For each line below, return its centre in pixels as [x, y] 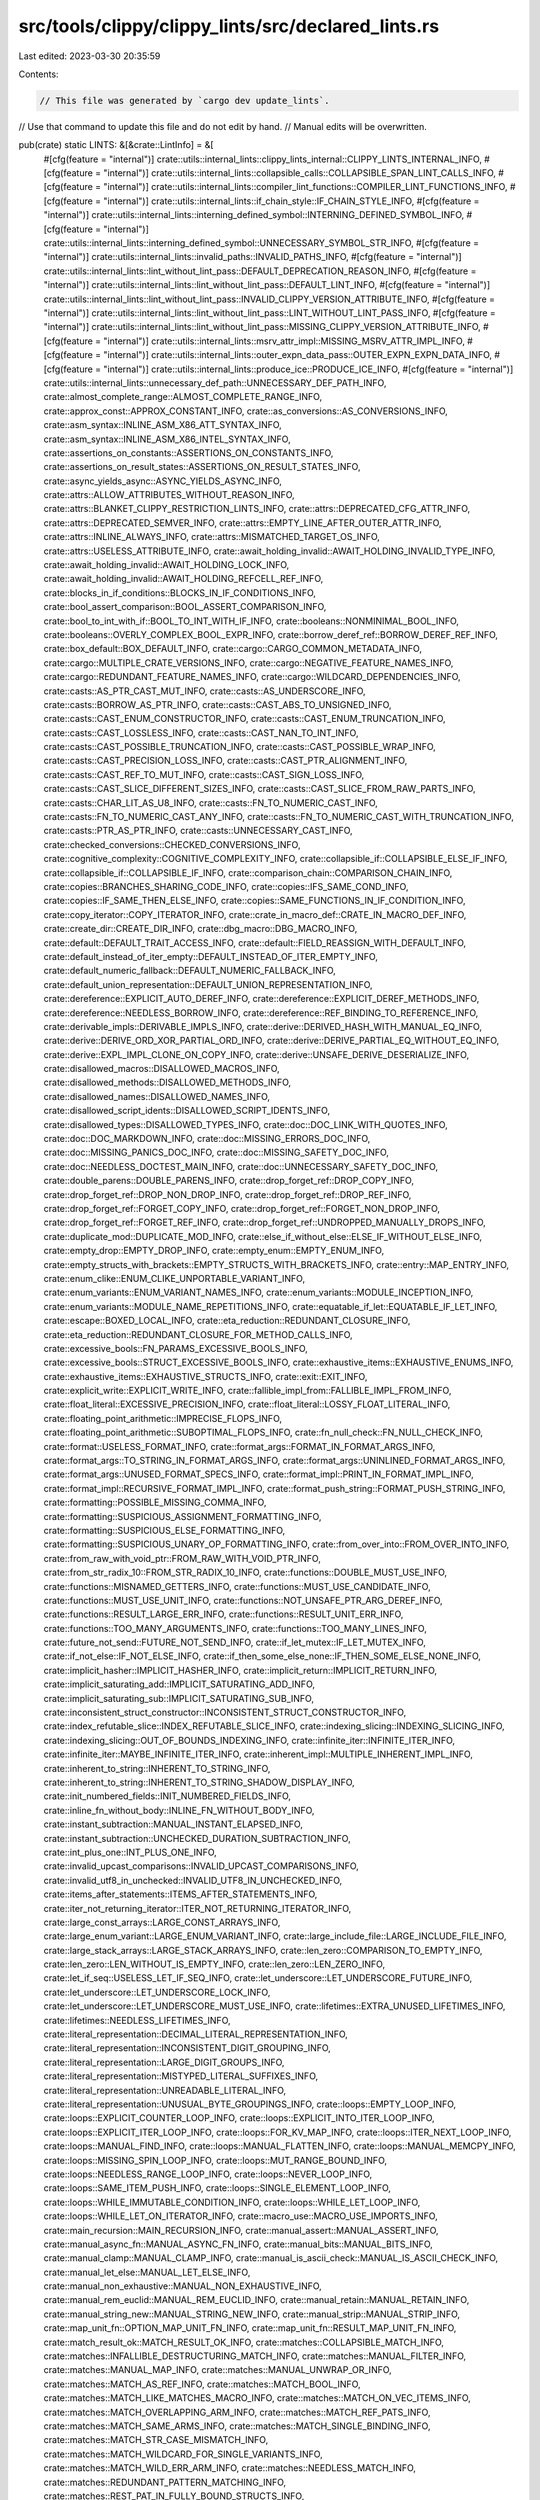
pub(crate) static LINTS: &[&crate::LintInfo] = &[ [116, 145]
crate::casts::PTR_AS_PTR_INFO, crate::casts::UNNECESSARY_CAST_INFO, [198, 831]
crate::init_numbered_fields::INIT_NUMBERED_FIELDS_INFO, [167, 1796]
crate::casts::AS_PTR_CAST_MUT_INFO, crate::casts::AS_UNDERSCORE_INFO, [204, 691]
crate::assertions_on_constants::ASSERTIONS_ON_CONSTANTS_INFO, [188, 452]
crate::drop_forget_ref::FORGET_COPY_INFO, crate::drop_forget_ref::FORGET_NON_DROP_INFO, [241, 1208]
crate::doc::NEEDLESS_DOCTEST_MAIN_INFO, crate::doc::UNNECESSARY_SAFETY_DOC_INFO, [241, 1166]
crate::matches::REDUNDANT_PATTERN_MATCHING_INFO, [165, 2482]
